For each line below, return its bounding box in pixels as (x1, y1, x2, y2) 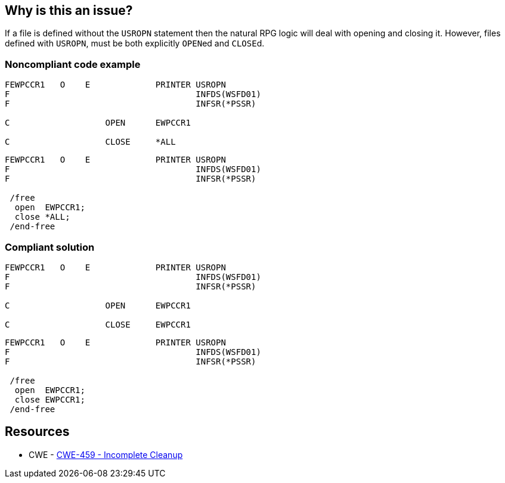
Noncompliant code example (5, 58, 141, 70)
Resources (5, 424, 70, 440)
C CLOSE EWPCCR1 (5, 319, 191, 329)
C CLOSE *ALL (5, 137, 176, 147)
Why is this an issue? (5, 3, 133, 18)
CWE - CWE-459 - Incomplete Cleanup (29, 449, 183, 460)
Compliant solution (5, 241, 95, 253)
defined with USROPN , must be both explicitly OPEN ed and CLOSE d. (5, 38, 265, 49)
